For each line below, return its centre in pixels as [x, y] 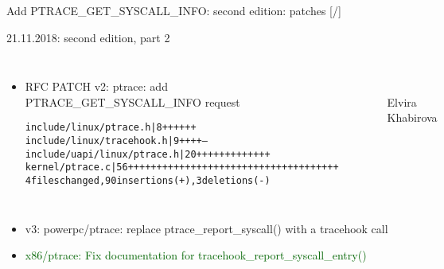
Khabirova [412, 117]
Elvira [402, 101]
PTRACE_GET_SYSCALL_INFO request [132, 101]
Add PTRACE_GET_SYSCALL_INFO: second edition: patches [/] [174, 10]
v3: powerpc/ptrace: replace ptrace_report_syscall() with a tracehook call [206, 228]
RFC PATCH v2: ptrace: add [96, 86]
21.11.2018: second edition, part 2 [88, 37]
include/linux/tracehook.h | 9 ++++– [116, 141]
